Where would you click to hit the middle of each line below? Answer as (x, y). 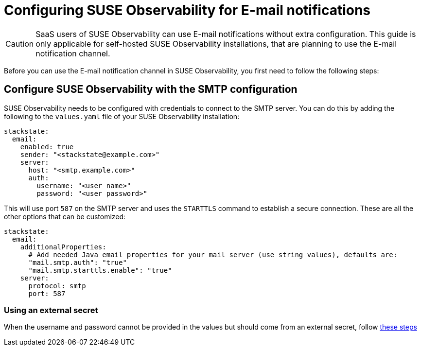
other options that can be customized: (65, 216)
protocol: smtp (57, 286)
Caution (20, 44)
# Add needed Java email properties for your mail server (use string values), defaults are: (213, 254)
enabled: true (47, 147)
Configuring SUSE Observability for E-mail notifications (187, 10)
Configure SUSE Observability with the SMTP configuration (151, 89)
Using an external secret (51, 310)
